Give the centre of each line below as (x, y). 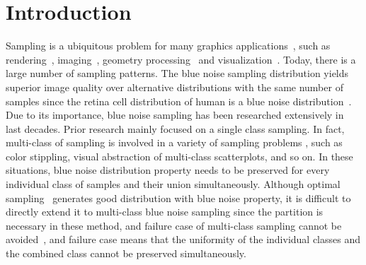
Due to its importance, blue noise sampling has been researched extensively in (175, 115)
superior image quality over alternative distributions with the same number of (175, 87)
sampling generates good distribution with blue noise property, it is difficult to (178, 198)
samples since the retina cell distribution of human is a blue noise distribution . (179, 101)
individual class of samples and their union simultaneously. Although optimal (173, 184)
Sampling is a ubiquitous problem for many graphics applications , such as (168, 46)
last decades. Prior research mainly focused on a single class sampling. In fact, (175, 128)
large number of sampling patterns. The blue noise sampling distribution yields (177, 73)
